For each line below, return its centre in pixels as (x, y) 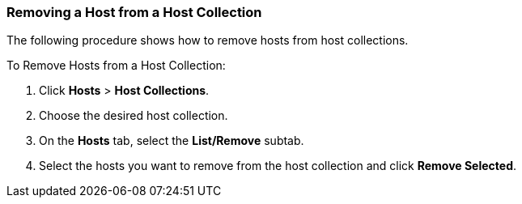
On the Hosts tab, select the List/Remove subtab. (172, 141)
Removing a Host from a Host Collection (134, 12)
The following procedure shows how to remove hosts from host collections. (208, 40)
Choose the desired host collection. (134, 116)
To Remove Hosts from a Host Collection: (116, 66)
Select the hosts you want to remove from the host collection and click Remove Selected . (278, 166)
